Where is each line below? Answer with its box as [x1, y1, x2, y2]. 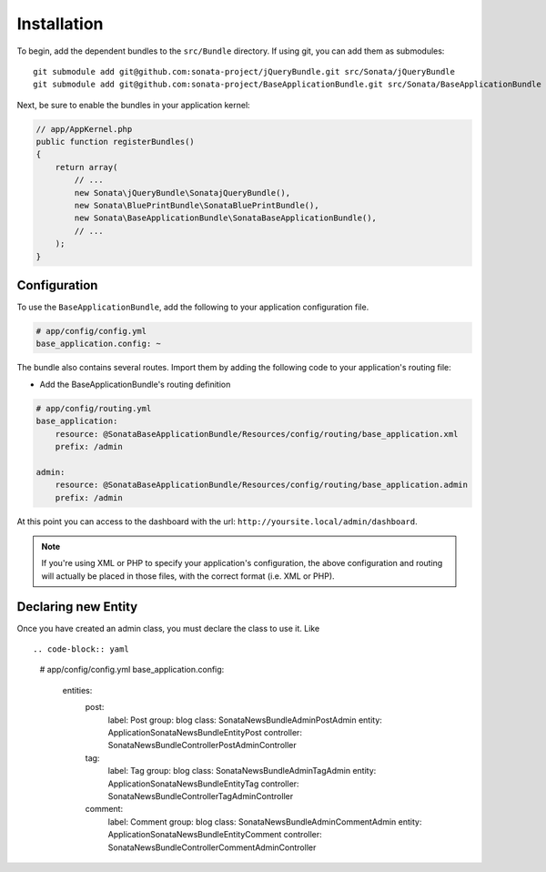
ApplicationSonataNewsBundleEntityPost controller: [107, 726, 302, 737]
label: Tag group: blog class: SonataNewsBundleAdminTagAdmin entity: [107, 766, 377, 776]
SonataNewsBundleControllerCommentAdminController [107, 842, 317, 853]
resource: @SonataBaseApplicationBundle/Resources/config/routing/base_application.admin [55, 480, 469, 491]
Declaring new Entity [16, 599, 138, 614]
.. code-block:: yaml [33, 644, 129, 654]
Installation [16, 14, 104, 34]
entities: [62, 684, 93, 695]
